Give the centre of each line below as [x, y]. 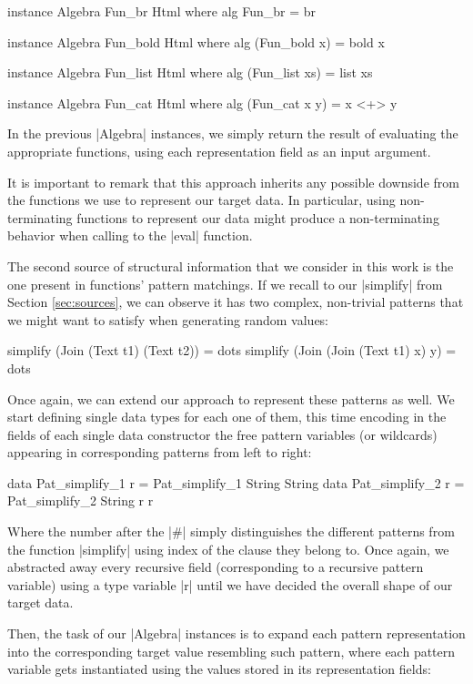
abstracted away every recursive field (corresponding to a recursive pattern [216, 567]
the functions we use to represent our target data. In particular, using [201, 200]
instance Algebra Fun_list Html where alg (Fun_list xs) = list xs [190, 72]
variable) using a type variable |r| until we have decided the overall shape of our [230, 584]
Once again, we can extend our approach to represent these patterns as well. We [231, 398]
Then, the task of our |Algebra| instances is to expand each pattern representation [236, 633]
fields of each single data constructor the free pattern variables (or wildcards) [222, 434]
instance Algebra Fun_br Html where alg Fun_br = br [162, 11]
